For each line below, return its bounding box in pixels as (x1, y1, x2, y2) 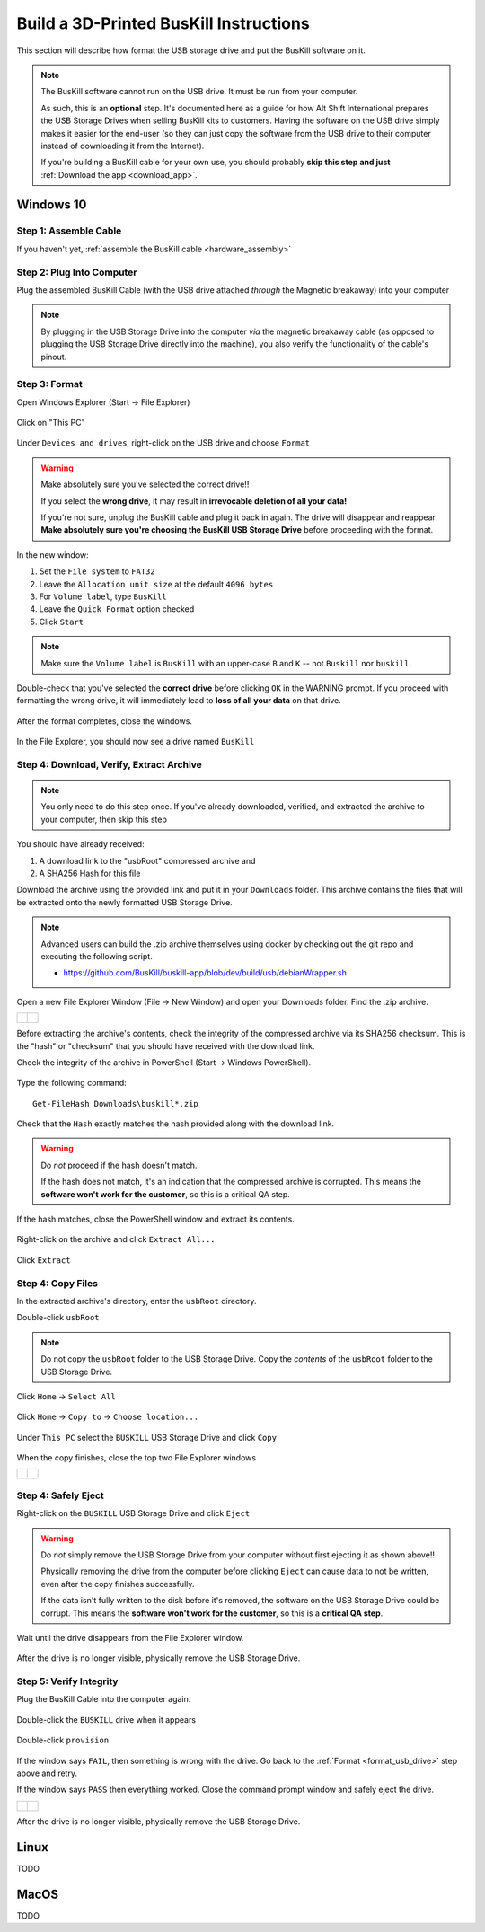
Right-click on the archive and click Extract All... (16, 1234, 216, 1245)
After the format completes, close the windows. (16, 715, 193, 727)
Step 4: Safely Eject (16, 1489, 105, 1502)
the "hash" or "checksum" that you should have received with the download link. (16, 1040, 315, 1051)
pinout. (40, 351, 67, 362)
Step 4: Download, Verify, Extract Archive (16, 758, 202, 771)
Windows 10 (16, 198, 87, 213)
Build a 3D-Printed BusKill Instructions (16, 13, 310, 33)
